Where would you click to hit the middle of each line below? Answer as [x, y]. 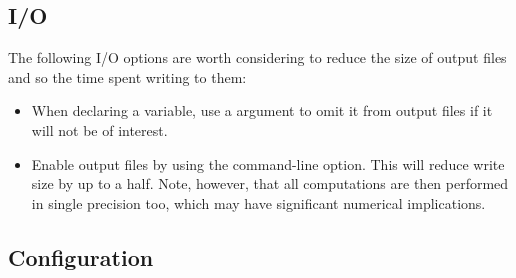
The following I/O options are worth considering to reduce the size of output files [257, 57]
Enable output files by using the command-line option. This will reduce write [268, 163]
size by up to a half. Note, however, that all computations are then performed [270, 183]
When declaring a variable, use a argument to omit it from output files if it [262, 110]
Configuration [81, 256]
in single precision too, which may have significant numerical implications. [258, 202]
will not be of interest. [99, 129]
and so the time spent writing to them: [127, 76]
